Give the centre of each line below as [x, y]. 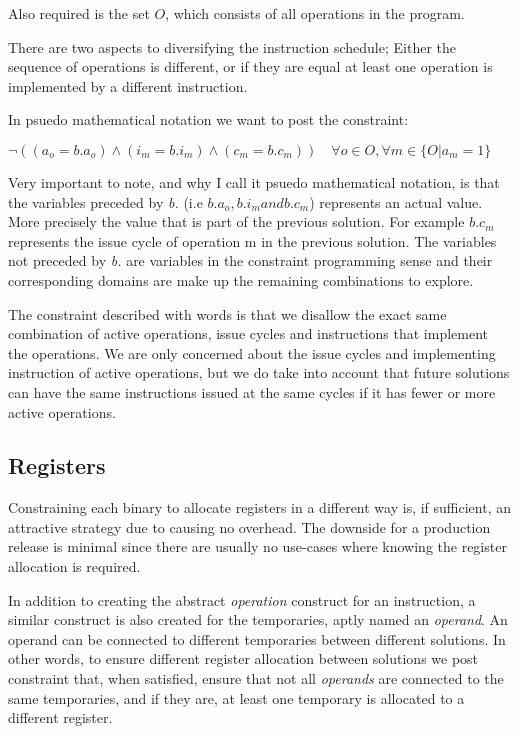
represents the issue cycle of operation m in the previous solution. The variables [252, 240]
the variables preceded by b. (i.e [105, 201]
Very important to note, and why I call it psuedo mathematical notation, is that [254, 181]
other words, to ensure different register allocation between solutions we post [243, 658]
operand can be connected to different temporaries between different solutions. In [257, 638]
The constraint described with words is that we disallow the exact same [227, 313]
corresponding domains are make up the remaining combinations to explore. [241, 279]
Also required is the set [79, 13]
